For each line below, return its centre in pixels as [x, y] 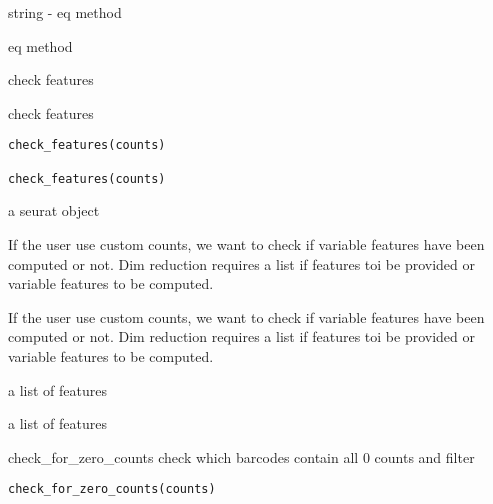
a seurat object [54, 210]
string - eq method [65, 12]
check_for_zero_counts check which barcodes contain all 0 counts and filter [241, 456]
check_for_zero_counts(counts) [112, 489]
